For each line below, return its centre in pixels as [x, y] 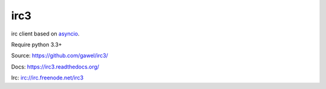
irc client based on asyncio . [45, 34]
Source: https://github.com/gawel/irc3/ [60, 56]
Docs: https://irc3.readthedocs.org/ [55, 67]
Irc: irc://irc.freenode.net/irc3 [47, 78]
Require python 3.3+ [37, 44]
